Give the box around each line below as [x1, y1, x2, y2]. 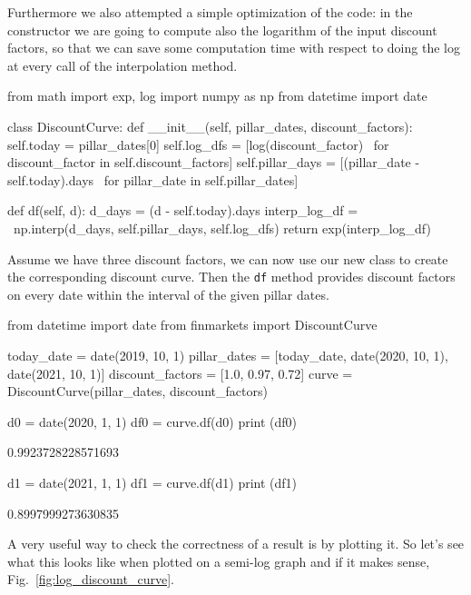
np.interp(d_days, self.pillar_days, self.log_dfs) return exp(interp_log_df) [13, 218, 431, 237]
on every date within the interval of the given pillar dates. [7, 284, 329, 303]
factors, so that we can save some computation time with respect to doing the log [7, 38, 460, 57]
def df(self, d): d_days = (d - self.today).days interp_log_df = [7, 201, 358, 220]
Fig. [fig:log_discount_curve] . [7, 570, 174, 589]
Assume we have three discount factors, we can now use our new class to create [7, 249, 448, 268]
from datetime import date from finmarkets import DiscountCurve [7, 315, 378, 334]
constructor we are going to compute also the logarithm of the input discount [7, 20, 437, 39]
